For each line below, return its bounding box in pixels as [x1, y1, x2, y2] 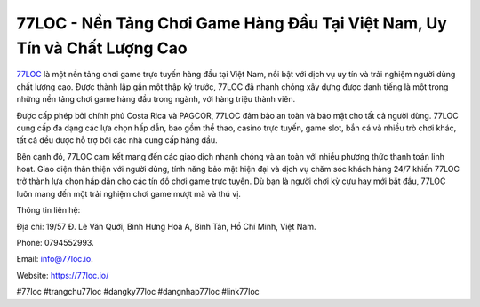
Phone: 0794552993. [16, 238, 94, 248]
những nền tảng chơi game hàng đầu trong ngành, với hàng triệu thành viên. [16, 94, 296, 105]
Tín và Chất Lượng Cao [16, 38, 188, 58]
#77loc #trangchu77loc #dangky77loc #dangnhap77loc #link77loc [16, 287, 260, 297]
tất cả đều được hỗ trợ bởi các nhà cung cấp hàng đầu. [16, 135, 218, 146]
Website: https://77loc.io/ [16, 270, 109, 280]
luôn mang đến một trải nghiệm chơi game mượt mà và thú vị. [16, 188, 242, 199]
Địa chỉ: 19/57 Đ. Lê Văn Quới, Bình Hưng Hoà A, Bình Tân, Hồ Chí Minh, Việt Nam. [16, 221, 316, 232]
